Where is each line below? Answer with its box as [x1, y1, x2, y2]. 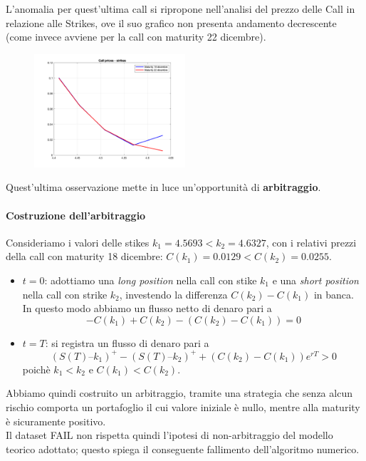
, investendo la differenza [119, 286, 228, 301]
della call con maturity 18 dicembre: [6, 249, 163, 264]
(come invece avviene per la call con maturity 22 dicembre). [6, 29, 266, 44]
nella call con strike [22, 286, 108, 301]
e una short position [272, 272, 359, 287]
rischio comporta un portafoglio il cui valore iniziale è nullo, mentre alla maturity [6, 400, 360, 415]
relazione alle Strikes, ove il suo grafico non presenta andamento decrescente [6, 15, 337, 30]
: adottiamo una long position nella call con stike [44, 272, 257, 287]
